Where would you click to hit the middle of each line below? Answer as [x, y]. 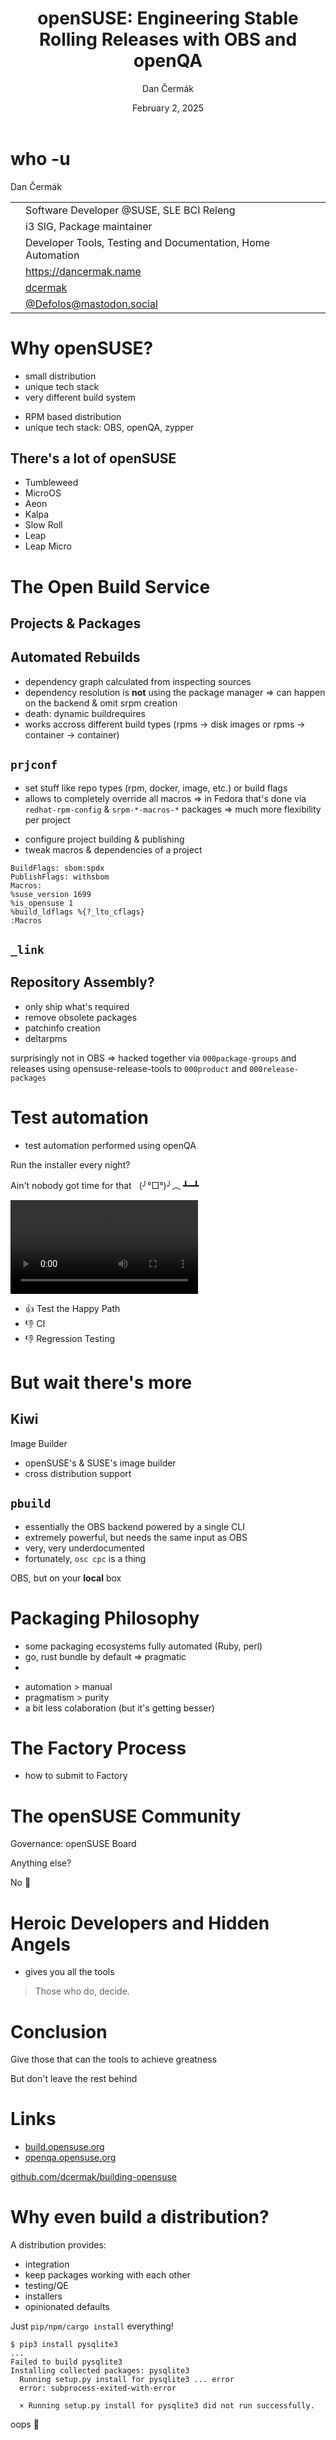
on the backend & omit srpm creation [101, 703]
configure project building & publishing [104, 839]
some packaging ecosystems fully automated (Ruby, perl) [143, 1646]
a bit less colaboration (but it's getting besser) [119, 1708]
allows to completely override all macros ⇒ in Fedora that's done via [165, 798]
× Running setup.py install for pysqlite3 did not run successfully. [167, 2406]
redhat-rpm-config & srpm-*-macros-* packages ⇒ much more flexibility [173, 809]
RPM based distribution [73, 416]
